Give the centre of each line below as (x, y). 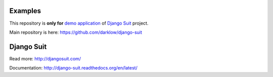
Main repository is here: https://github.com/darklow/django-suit (76, 32)
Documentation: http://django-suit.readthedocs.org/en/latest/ (73, 68)
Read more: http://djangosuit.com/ (45, 58)
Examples (25, 11)
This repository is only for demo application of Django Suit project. (79, 23)
